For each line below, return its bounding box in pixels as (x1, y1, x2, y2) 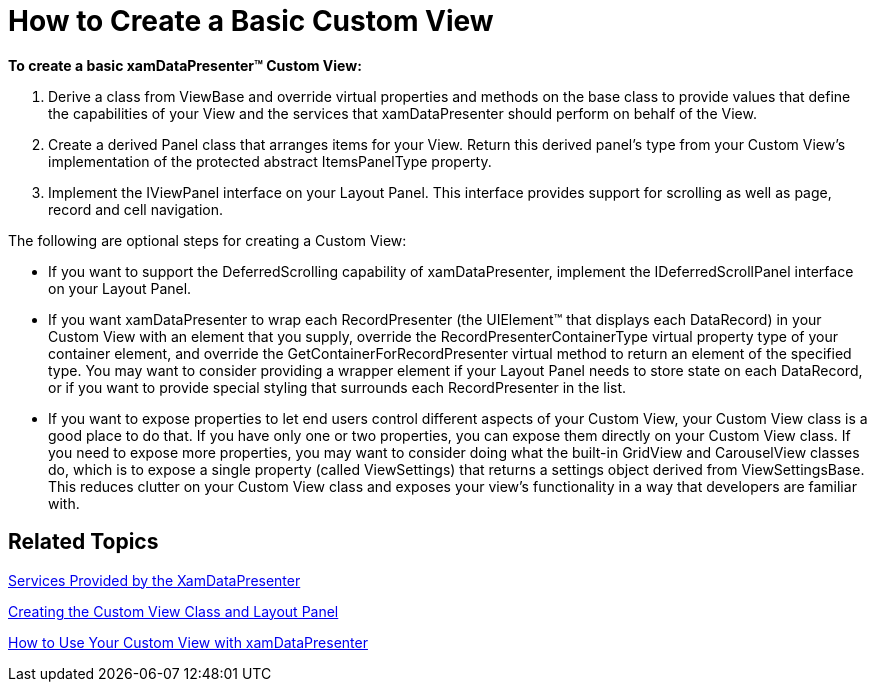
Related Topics (8, 529, 159, 555)
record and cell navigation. (48, 200, 223, 218)
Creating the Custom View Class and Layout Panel (8, 602, 339, 620)
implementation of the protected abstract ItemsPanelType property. (48, 152, 492, 170)
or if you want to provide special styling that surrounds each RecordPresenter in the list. (48, 378, 627, 396)
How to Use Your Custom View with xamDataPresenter (8, 633, 368, 651)
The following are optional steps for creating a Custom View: (8, 231, 407, 249)
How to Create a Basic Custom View (8, 4, 494, 38)
